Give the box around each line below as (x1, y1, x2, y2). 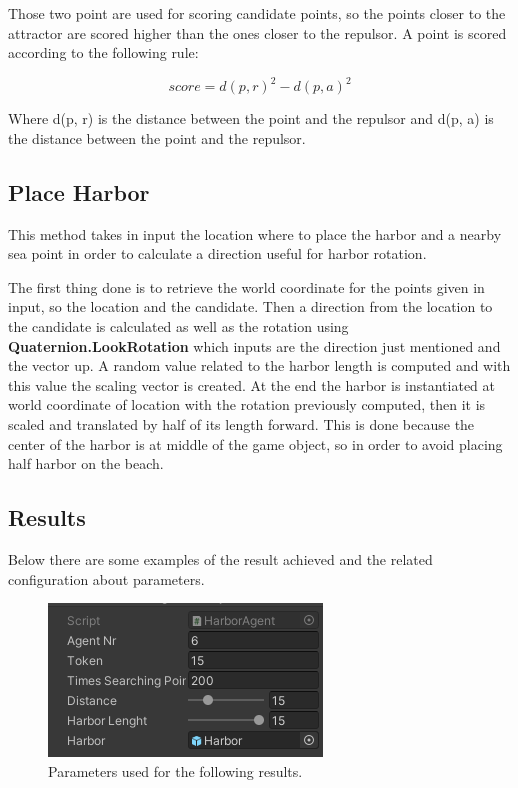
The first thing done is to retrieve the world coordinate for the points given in (8, 276, 485, 297)
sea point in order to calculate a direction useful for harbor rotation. (8, 243, 427, 264)
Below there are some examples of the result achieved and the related (8, 549, 433, 569)
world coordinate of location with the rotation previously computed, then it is (8, 394, 486, 415)
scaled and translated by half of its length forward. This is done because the (8, 414, 475, 435)
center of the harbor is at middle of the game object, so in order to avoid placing (8, 433, 503, 454)
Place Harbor (8, 176, 150, 207)
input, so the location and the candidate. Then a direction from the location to (8, 296, 493, 317)
